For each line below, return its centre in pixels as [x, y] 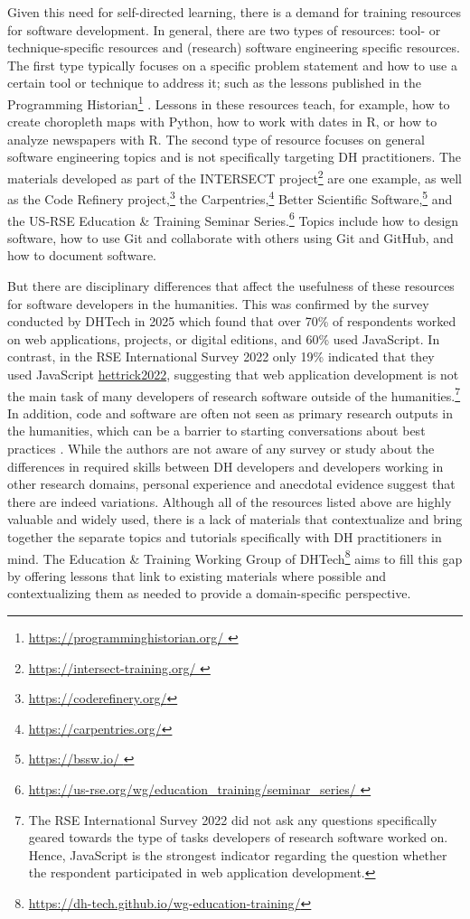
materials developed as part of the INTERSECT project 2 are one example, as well [235, 177]
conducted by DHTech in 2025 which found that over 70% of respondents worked [232, 321]
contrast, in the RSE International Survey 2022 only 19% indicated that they [221, 356]
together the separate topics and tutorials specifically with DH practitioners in [225, 536]
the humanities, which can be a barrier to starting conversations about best [216, 431]
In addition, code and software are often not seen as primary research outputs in [230, 413]
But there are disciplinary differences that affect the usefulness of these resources [231, 285]
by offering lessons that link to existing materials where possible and [197, 575]
